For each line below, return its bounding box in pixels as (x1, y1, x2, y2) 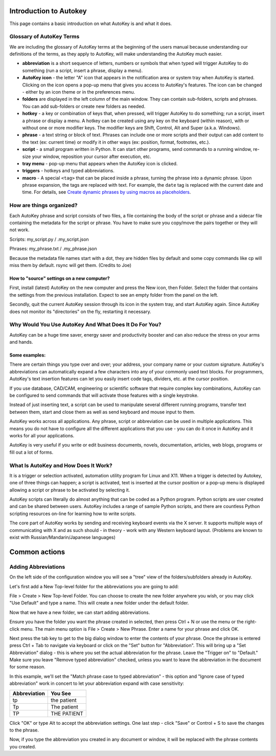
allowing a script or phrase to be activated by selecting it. (9, 486, 130, 493)
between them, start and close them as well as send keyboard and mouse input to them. (9, 409, 195, 415)
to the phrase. (9, 727, 39, 733)
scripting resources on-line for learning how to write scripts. (9, 510, 136, 517)
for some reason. (9, 664, 45, 670)
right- (244, 619, 257, 625)
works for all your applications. (9, 432, 75, 438)
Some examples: (9, 352, 46, 358)
